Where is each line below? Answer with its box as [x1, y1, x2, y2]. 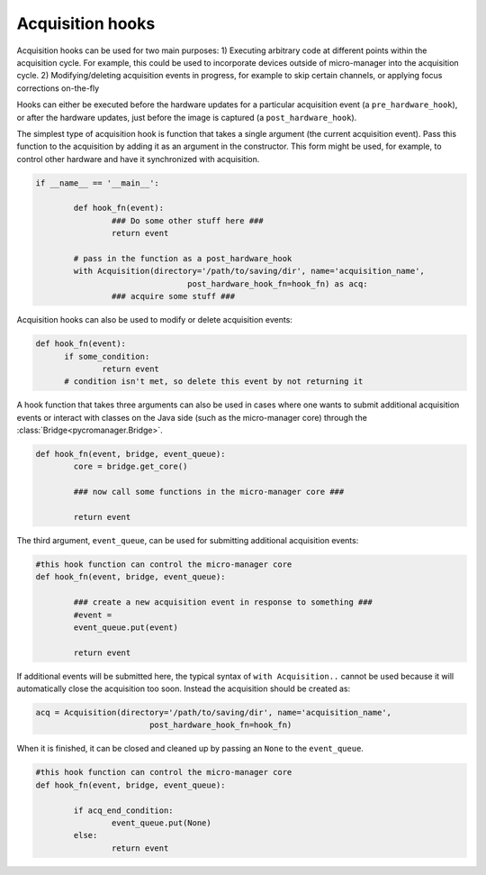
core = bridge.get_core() [73, 461, 188, 472]
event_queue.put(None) [111, 818, 211, 828]
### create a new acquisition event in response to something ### [73, 597, 373, 607]
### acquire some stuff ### [111, 291, 236, 302]
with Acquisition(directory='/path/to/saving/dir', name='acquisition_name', [73, 266, 425, 277]
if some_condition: [64, 351, 150, 361]
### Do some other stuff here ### [111, 215, 265, 225]
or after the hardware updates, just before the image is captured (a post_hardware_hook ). [16, 112, 357, 123]
